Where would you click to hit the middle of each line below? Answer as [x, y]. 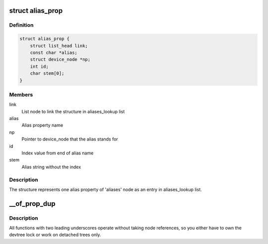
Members [21, 95]
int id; [39, 66]
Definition [21, 25]
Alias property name [42, 125]
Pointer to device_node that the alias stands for [70, 139]
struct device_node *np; [60, 60]
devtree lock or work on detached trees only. [55, 235]
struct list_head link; [59, 46]
